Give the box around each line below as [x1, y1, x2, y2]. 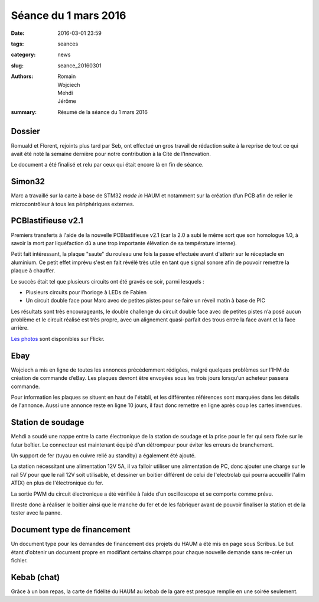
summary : [11, 108, 37, 115]
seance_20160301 [57, 62, 102, 69]
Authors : [11, 73, 34, 80]
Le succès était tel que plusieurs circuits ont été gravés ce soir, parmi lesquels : [11, 278, 205, 285]
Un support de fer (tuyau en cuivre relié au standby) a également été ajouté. [11, 452, 196, 459]
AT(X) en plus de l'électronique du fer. [11, 479, 103, 487]
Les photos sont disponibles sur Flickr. [11, 335, 105, 342]
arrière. [11, 324, 29, 331]
